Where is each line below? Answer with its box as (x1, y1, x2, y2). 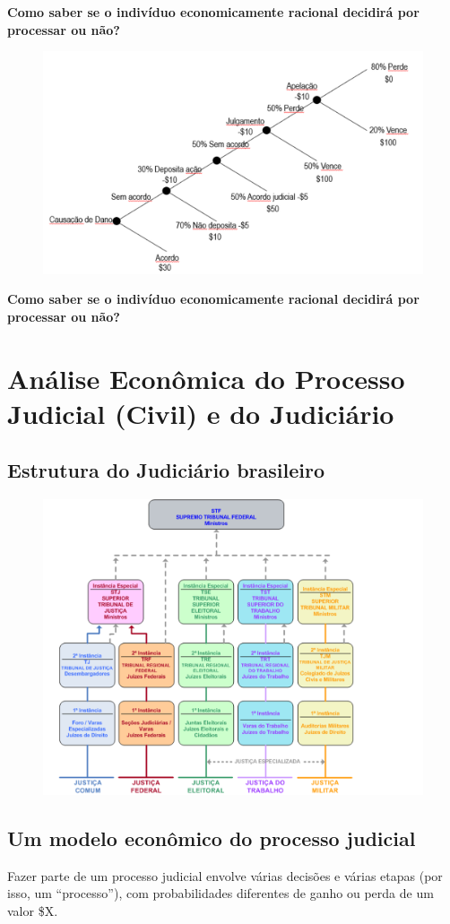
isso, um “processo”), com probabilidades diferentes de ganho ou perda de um (7, 884, 434, 902)
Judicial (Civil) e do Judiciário (7, 394, 394, 431)
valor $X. (7, 902, 58, 920)
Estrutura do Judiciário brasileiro (7, 456, 325, 484)
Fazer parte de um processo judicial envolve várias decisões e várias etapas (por (7, 866, 443, 885)
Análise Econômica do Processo (7, 359, 405, 396)
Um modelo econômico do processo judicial (7, 825, 416, 852)
